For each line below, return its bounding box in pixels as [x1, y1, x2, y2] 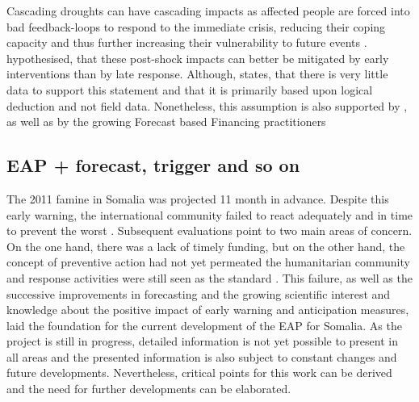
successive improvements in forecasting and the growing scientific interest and [6, 285, 391, 302]
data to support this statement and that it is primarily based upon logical [6, 81, 373, 98]
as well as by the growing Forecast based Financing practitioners [6, 113, 326, 130]
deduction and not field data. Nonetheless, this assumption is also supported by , [6, 97, 408, 114]
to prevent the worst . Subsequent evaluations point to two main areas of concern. [6, 222, 413, 239]
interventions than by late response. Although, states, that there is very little [6, 65, 388, 82]
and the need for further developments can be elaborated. [6, 380, 291, 397]
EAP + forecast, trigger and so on [6, 153, 300, 178]
